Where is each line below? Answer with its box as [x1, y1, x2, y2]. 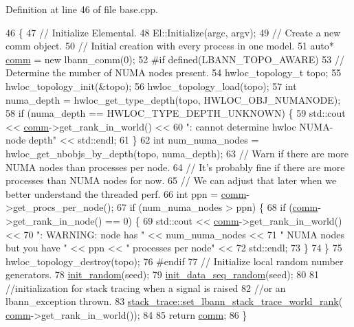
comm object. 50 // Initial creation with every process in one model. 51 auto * [5, 38, 334, 53]
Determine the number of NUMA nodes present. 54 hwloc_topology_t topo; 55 [5, 65, 342, 80]
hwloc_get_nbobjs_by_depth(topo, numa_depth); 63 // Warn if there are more [5, 146, 349, 160]
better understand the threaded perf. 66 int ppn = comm [5, 186, 247, 201]
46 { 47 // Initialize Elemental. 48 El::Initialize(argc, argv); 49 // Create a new [5, 25, 341, 39]
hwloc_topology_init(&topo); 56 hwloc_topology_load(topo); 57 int [5, 78, 297, 93]
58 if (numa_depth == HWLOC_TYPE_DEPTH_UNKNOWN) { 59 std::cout [5, 106, 346, 120]
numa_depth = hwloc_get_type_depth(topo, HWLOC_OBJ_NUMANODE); [5, 92, 341, 106]
